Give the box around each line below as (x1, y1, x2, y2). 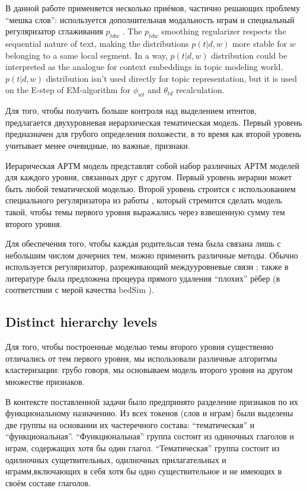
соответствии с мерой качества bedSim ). (5, 283, 154, 296)
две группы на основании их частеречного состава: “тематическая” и (5, 418, 255, 431)
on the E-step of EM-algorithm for (5, 84, 130, 96)
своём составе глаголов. (5, 476, 91, 489)
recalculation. (175, 84, 225, 96)
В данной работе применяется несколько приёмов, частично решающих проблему (5, 2, 300, 14)
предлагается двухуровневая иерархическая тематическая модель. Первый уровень (5, 116, 302, 128)
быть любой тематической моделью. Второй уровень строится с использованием (5, 182, 296, 195)
